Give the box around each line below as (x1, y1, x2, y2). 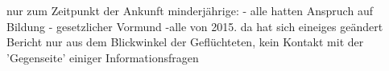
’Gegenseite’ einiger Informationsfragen (6, 49, 199, 65)
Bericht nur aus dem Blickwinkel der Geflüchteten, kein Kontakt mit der (6, 34, 364, 50)
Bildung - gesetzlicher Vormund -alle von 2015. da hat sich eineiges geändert (6, 18, 383, 34)
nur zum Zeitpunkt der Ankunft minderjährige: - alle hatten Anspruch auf (6, 2, 373, 18)
